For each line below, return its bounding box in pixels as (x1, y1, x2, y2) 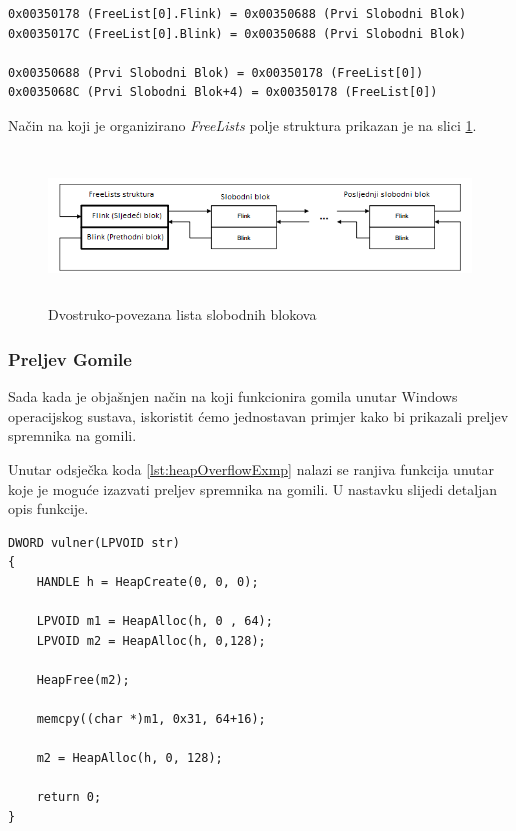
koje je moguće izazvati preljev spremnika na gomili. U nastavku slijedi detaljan (8, 478, 498, 499)
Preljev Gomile (8, 346, 132, 371)
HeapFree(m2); (36, 672, 130, 687)
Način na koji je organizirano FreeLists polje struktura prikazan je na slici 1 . (8, 114, 477, 135)
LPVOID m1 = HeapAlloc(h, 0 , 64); (36, 614, 273, 629)
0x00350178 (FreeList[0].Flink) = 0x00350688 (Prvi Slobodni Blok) (8, 7, 467, 21)
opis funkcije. (8, 498, 89, 519)
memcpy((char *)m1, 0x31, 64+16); (36, 712, 266, 727)
